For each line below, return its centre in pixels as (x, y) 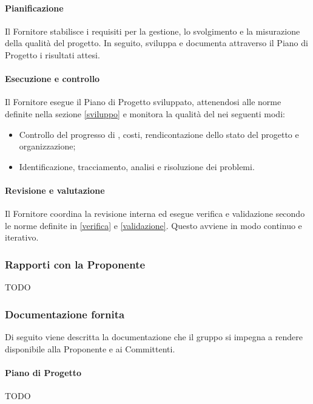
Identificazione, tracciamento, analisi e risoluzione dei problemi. (137, 166)
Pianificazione (34, 8)
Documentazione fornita (65, 314)
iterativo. (22, 237)
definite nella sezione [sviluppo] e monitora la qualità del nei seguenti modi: (145, 113)
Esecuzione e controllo (52, 79)
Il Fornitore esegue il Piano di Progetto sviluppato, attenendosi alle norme (143, 102)
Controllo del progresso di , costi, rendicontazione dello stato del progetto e (159, 134)
